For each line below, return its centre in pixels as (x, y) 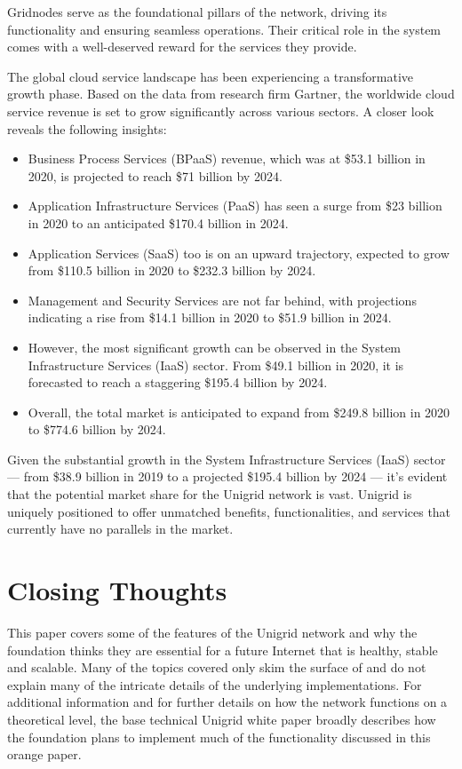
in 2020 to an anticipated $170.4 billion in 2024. (158, 222)
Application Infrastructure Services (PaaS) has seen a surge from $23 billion (235, 206)
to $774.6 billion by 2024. (97, 429)
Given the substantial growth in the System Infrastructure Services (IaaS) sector (227, 459)
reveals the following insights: (87, 128)
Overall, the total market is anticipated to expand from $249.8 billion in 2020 (239, 412)
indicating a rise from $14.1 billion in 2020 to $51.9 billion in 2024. (210, 317)
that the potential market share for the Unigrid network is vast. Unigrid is (210, 494)
